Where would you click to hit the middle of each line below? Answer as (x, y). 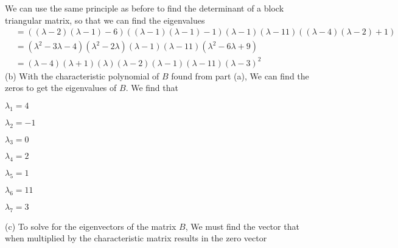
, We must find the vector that (242, 226)
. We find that (152, 88)
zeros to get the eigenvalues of (61, 88)
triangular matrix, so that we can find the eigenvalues (105, 20)
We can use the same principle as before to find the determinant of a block (145, 8)
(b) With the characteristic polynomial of (82, 75)
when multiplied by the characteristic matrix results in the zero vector (136, 238)
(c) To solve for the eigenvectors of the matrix (91, 226)
